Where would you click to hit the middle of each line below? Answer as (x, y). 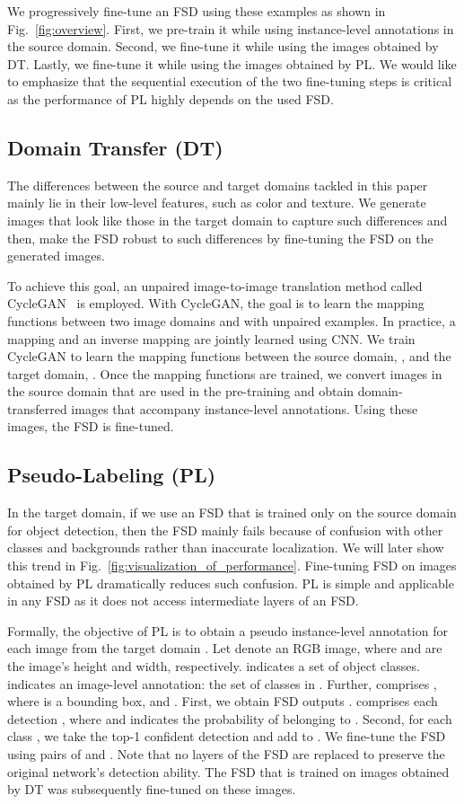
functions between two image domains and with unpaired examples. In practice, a (232, 320)
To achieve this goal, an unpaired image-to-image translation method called (215, 285)
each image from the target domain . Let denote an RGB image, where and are (225, 648)
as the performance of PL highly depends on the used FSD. (171, 98)
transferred (37, 408)
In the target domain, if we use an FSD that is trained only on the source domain (232, 512)
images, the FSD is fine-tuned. (91, 426)
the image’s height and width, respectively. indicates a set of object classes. (214, 666)
